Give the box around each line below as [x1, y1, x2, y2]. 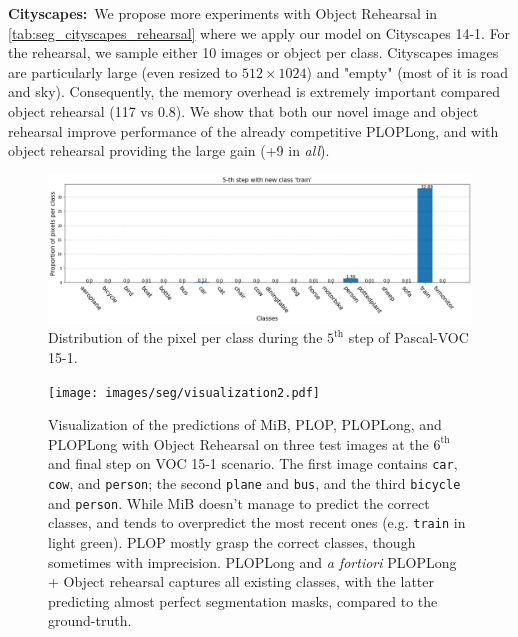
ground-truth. [48, 610, 132, 631]
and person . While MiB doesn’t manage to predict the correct [48, 492, 430, 513]
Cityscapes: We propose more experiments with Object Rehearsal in [8, 3, 438, 23]
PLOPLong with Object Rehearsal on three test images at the [48, 433, 429, 454]
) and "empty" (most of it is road [306, 61, 509, 82]
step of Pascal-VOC [348, 327, 469, 348]
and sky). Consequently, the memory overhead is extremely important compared [8, 81, 500, 102]
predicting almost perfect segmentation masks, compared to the [48, 590, 438, 611]
